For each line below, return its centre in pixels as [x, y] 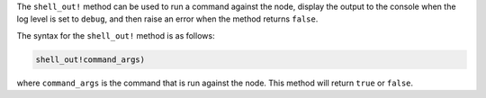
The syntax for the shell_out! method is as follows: [116, 35]
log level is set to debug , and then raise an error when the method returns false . [167, 19]
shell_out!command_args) [90, 59]
